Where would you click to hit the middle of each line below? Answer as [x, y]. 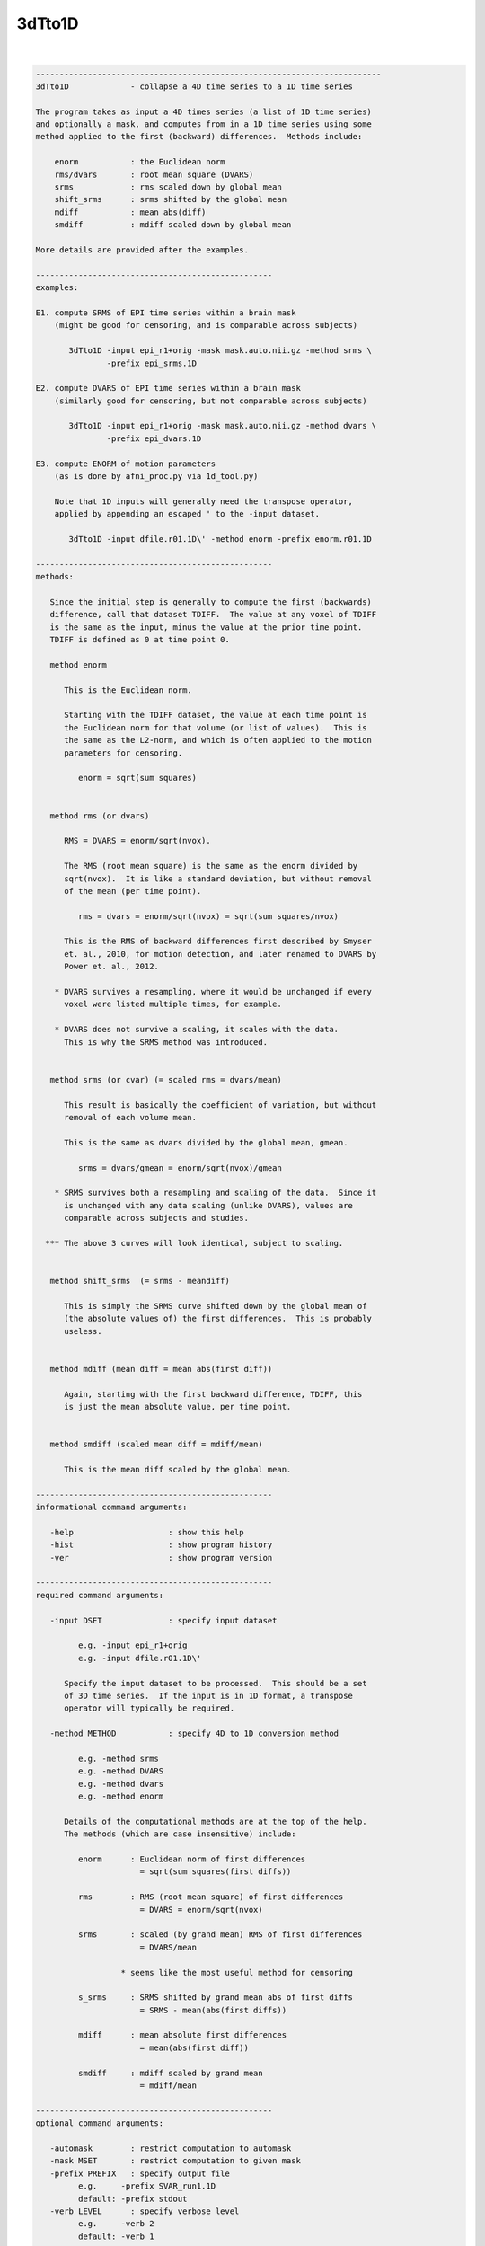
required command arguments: [100, 1595]
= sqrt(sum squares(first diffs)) [216, 1872]
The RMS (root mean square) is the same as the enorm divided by [211, 866]
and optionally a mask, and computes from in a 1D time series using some [204, 124]
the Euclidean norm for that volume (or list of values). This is [216, 727]
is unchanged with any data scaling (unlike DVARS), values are [209, 1205]
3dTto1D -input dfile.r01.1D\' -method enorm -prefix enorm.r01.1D [220, 539]
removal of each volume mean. [131, 1117]
